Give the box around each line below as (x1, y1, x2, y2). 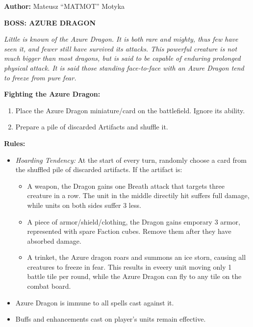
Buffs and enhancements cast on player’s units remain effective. (15, 314, 206, 324)
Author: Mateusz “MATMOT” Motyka (4, 1, 125, 11)
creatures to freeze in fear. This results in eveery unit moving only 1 (27, 261, 232, 272)
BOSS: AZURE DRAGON (4, 17, 96, 27)
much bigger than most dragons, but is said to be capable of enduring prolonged (4, 53, 241, 63)
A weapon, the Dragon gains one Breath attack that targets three (27, 180, 225, 191)
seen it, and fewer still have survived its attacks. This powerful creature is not (4, 43, 237, 53)
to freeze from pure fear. (4, 72, 76, 82)
